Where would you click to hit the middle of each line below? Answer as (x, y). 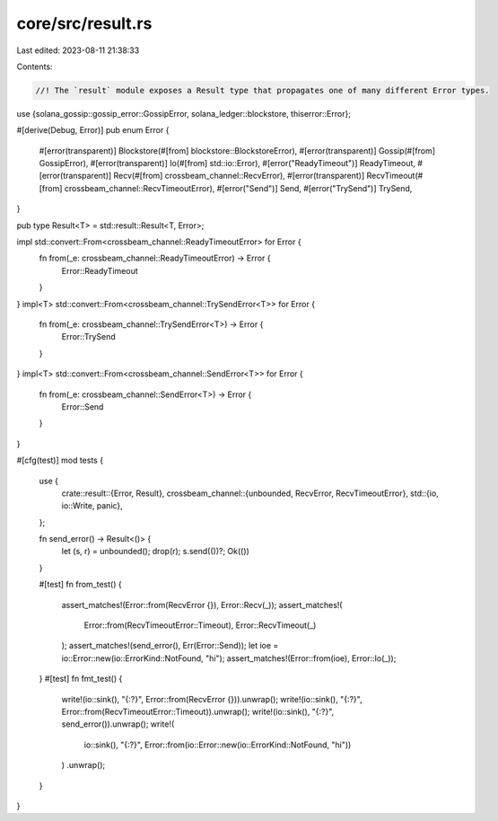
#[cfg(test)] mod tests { (60, 460)
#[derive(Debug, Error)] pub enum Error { (93, 130)
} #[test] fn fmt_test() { (81, 679)
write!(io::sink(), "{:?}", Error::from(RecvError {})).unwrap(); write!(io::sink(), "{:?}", (212, 699)
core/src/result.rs (84, 23)
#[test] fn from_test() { (80, 585)
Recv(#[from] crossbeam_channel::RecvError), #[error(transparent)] (239, 176)
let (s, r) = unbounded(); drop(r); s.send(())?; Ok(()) (156, 552)
